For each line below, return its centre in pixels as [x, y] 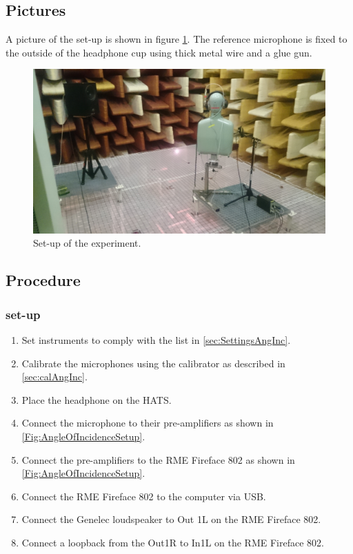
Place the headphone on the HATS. [97, 399]
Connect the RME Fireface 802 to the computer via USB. [144, 496]
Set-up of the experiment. [87, 243]
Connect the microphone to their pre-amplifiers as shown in [148, 423]
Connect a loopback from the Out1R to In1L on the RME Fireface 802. [173, 543]
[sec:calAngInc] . [54, 377]
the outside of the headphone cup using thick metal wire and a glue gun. [159, 52]
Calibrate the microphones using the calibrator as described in [153, 363]
